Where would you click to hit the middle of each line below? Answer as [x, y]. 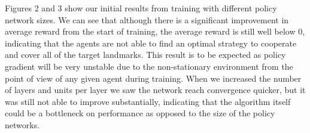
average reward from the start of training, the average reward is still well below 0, [155, 31]
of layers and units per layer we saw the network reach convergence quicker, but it [155, 90]
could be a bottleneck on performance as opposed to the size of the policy [140, 113]
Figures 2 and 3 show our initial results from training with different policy [141, 8]
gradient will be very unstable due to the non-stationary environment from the [149, 66]
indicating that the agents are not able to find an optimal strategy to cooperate [151, 43]
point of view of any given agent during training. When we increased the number [153, 78]
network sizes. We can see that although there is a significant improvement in [147, 19]
